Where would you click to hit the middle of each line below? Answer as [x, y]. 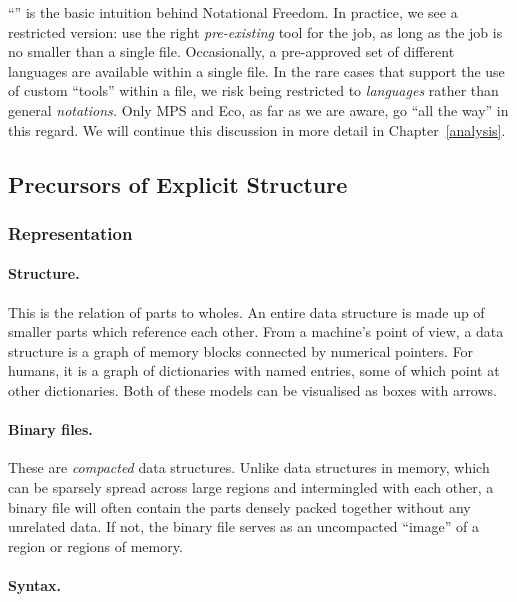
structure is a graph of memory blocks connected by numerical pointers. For [241, 350]
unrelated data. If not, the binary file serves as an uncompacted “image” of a [243, 526]
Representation [70, 232]
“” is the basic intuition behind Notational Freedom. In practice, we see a [233, 12]
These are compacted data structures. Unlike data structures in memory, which [249, 467]
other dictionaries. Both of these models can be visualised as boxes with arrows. [252, 389]
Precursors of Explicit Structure [178, 183]
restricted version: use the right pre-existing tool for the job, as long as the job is [255, 31]
